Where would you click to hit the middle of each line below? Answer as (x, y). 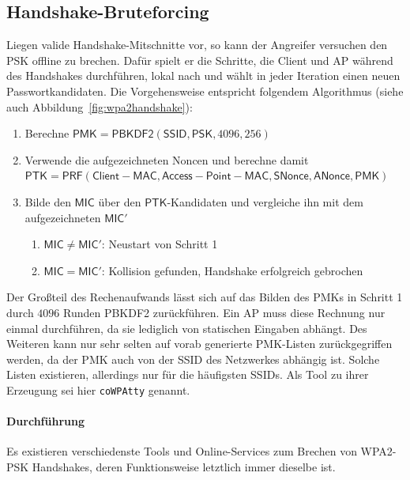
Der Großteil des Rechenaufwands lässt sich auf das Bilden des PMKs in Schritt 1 (205, 297)
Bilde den (48, 201)
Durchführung (45, 421)
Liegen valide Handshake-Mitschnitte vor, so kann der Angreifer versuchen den (197, 45)
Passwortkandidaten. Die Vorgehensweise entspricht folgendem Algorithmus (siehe (205, 91)
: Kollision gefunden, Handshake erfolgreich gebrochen (232, 270)
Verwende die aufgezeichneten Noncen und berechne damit (167, 159)
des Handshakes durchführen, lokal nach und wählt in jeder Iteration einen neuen (203, 76)
